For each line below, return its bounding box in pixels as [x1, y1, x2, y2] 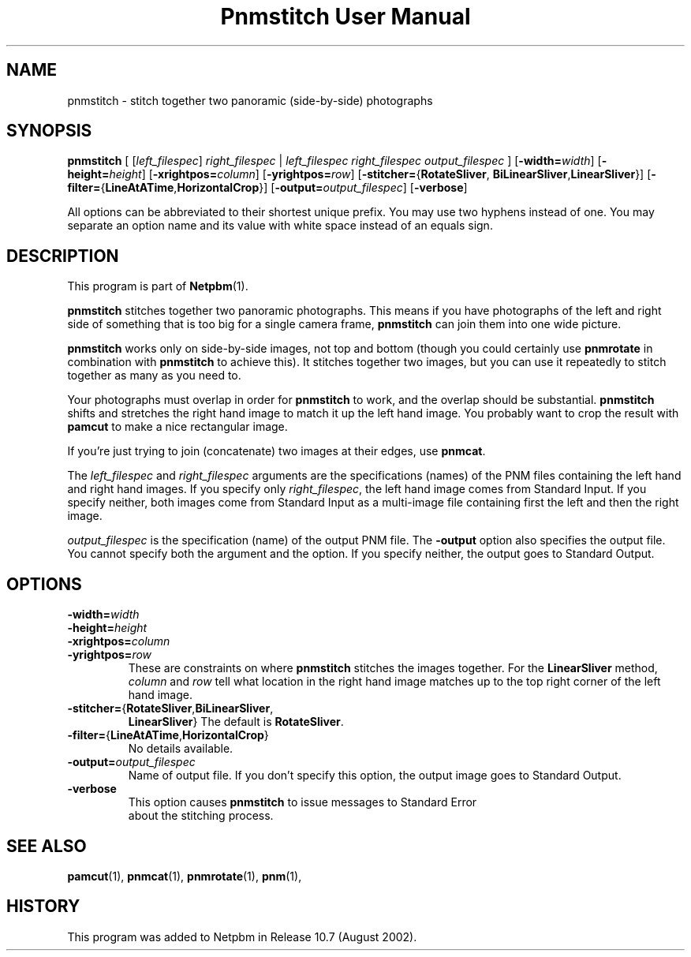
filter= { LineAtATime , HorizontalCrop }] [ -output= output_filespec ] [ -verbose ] [67, 181, 468, 195]
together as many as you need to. [67, 368, 241, 383]
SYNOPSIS [6, 121, 92, 141]
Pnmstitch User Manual [220, 3, 471, 30]
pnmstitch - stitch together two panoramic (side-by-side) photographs [67, 93, 433, 107]
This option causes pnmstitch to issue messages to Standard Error [128, 795, 477, 809]
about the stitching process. [128, 809, 274, 823]
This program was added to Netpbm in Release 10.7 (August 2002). [67, 929, 417, 944]
